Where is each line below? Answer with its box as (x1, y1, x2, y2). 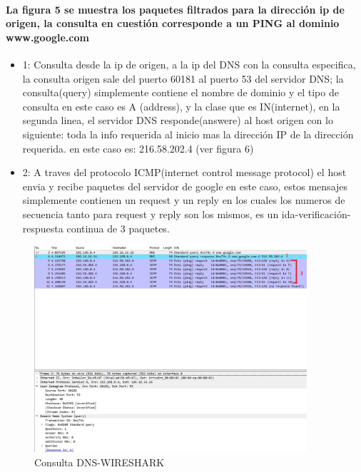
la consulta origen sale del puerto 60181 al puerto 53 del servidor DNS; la (22, 71, 344, 86)
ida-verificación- (281, 206, 351, 221)
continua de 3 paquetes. (66, 220, 170, 235)
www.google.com (6, 29, 89, 44)
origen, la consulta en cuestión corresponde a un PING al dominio (6, 16, 340, 31)
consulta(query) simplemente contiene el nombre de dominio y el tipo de (22, 85, 339, 100)
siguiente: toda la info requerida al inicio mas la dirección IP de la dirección (22, 126, 354, 141)
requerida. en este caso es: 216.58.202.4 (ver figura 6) (22, 140, 254, 155)
